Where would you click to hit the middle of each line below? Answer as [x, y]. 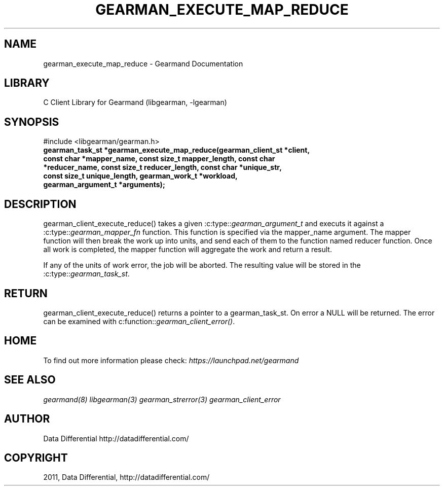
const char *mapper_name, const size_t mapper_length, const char [159, 159]
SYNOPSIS [32, 122]
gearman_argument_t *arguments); [104, 185]
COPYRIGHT [36, 458]
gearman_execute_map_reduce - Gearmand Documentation [143, 63]
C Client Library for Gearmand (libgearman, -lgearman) [135, 102]
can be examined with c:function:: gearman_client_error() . [139, 321]
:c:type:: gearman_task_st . [86, 274]
